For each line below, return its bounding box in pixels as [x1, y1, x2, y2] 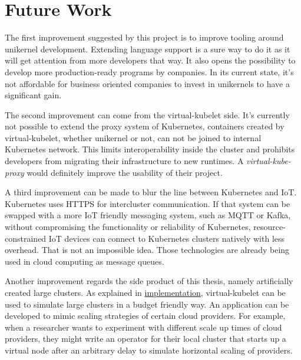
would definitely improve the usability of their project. [27, 166, 223, 178]
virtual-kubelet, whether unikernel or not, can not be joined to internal [5, 131, 262, 144]
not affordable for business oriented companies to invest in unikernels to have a [5, 77, 290, 89]
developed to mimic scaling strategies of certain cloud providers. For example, [5, 309, 286, 322]
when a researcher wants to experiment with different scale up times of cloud [5, 321, 282, 333]
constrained [5, 232, 47, 244]
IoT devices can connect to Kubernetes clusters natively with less [48, 232, 285, 244]
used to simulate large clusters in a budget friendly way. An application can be [5, 298, 289, 310]
